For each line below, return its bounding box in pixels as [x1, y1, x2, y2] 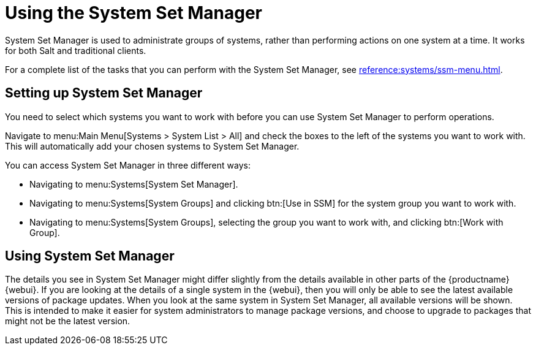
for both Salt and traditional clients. [5, 45, 146, 56]
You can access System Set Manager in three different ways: [5, 159, 251, 170]
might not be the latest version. [5, 316, 130, 327]
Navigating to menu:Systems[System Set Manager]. [29, 178, 238, 189]
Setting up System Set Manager [5, 85, 203, 101]
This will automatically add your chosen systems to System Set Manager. [5, 140, 300, 151]
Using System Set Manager [5, 248, 175, 264]
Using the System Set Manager [5, 2, 262, 23]
